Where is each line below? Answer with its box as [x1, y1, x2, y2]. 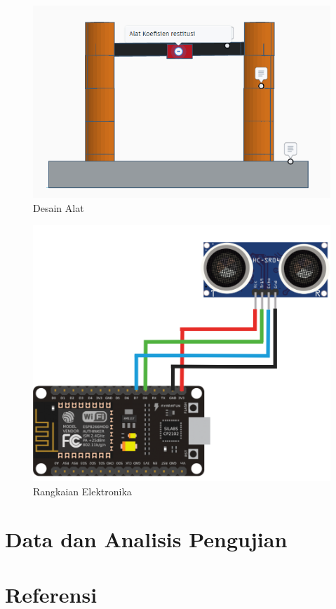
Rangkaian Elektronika [33, 483, 132, 498]
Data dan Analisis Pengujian [5, 525, 288, 554]
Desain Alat [33, 200, 84, 215]
